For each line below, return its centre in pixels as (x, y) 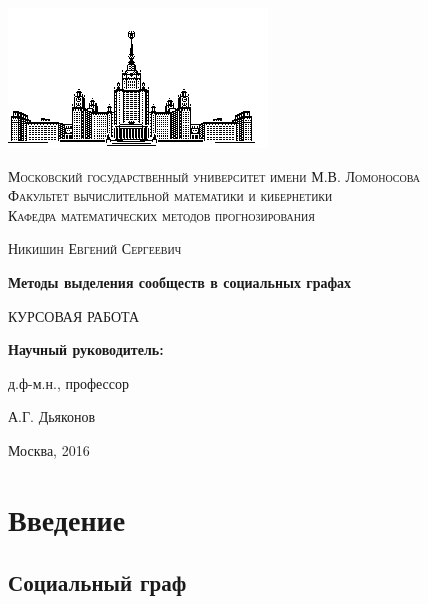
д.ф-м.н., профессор (68, 382)
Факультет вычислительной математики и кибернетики (170, 195)
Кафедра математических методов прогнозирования (161, 214)
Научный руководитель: (86, 349)
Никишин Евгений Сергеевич (95, 248)
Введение (67, 518)
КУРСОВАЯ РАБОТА (74, 315)
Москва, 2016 (49, 449)
